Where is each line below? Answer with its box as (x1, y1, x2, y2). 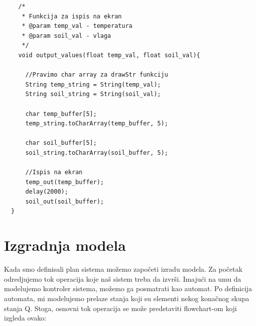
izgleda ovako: (4, 313, 46, 323)
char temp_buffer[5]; (25, 110, 97, 117)
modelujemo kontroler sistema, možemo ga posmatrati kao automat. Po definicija (4, 283, 252, 294)
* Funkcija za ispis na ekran (21, 12, 122, 20)
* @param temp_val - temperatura (21, 22, 132, 30)
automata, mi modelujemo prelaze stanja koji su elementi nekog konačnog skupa (4, 293, 250, 303)
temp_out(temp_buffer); (25, 178, 104, 186)
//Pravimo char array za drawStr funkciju (25, 71, 168, 79)
